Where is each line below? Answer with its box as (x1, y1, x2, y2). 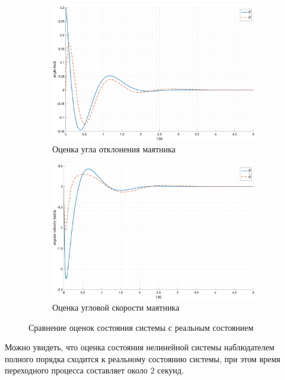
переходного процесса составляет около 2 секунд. (5, 364, 184, 376)
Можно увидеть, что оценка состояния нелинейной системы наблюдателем (5, 341, 275, 353)
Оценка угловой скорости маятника (52, 301, 179, 313)
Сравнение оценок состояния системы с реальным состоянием (28, 321, 254, 333)
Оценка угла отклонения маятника (52, 142, 176, 155)
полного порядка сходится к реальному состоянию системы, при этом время (5, 352, 281, 365)
